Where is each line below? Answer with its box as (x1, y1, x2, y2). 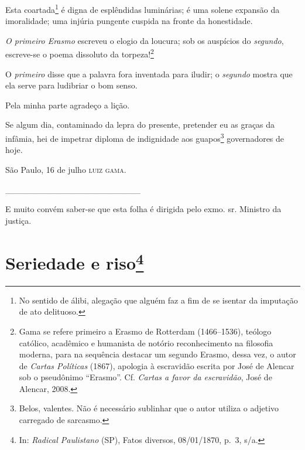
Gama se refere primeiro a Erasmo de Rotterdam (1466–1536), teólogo (19, 325, 272, 337)
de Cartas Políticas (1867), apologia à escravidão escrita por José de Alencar (19, 359, 294, 371)
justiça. (5, 214, 32, 226)
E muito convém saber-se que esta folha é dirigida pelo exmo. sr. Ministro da (5, 203, 282, 215)
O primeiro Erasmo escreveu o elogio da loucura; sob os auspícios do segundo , (5, 34, 284, 46)
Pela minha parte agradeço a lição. (5, 98, 130, 111)
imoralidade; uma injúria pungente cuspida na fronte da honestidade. (5, 15, 253, 27)
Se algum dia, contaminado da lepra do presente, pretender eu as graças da (5, 118, 275, 131)
